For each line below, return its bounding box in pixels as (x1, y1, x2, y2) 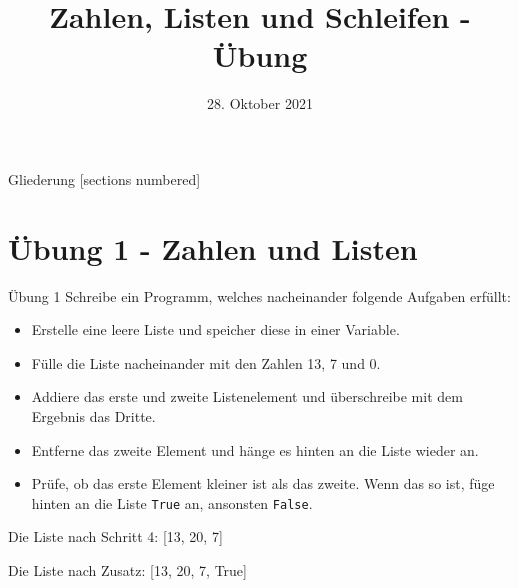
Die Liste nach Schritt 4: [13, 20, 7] (8, 526, 223, 547)
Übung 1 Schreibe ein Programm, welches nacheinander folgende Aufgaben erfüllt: (8, 285, 511, 306)
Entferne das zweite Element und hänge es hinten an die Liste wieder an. (31, 439, 479, 460)
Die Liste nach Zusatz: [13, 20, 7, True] (8, 560, 247, 581)
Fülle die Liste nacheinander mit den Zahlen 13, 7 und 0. (31, 352, 381, 373)
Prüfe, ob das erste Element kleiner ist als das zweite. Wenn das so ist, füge (31, 473, 495, 494)
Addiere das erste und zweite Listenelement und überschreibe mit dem (31, 386, 463, 407)
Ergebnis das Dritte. (31, 406, 156, 426)
